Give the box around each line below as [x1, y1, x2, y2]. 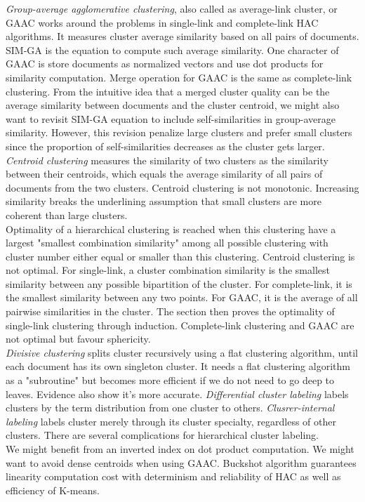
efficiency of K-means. [6, 482, 100, 497]
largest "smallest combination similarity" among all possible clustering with [6, 235, 328, 250]
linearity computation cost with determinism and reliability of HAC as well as [6, 469, 341, 484]
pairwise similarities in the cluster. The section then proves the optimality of [6, 304, 335, 319]
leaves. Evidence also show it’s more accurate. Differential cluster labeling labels [6, 386, 349, 401]
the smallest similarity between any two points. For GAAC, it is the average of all [6, 290, 358, 305]
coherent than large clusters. [6, 207, 128, 222]
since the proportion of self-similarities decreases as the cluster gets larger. [6, 138, 325, 153]
